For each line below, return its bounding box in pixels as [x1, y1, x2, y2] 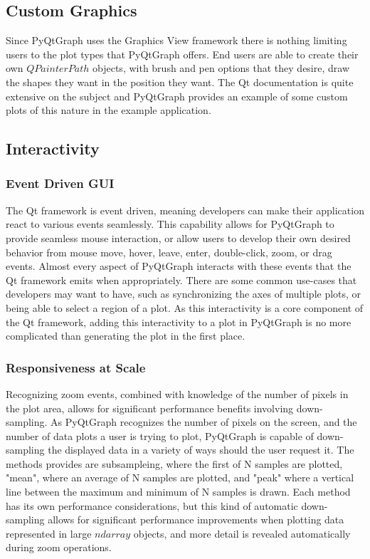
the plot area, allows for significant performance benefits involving [6, 400, 294, 415]
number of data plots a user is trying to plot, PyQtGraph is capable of [6, 428, 314, 443]
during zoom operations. [6, 540, 112, 555]
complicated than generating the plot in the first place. [6, 328, 245, 343]
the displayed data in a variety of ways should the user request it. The [48, 442, 354, 457]
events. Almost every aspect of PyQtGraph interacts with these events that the [6, 258, 351, 273]
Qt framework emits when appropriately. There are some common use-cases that [6, 272, 357, 287]
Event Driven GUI [6, 174, 115, 192]
